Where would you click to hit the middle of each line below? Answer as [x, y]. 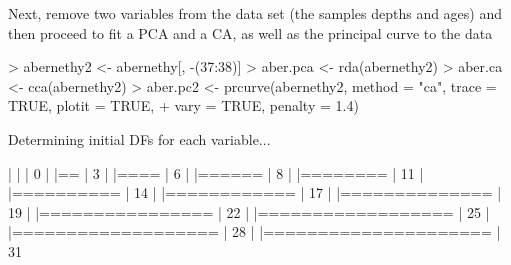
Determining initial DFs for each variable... [139, 138]
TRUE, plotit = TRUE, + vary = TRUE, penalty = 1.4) [183, 105]
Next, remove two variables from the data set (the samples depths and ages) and [255, 13]
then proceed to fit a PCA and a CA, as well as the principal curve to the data [250, 32]
